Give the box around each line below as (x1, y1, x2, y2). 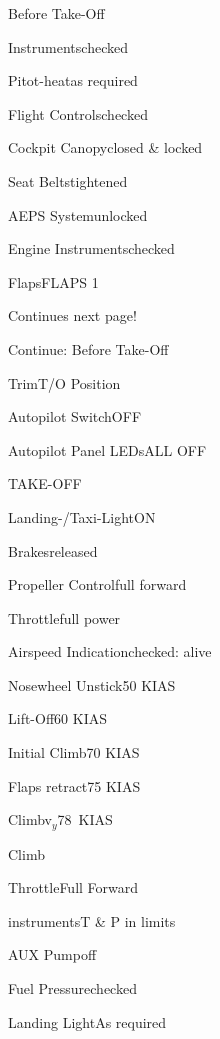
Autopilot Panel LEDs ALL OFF (8, 439, 207, 460)
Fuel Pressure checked (8, 978, 137, 999)
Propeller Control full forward (8, 574, 187, 595)
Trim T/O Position (8, 372, 121, 393)
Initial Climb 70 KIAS (8, 742, 140, 763)
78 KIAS (57, 809, 113, 830)
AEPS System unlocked (8, 204, 148, 225)
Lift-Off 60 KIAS (8, 708, 107, 729)
